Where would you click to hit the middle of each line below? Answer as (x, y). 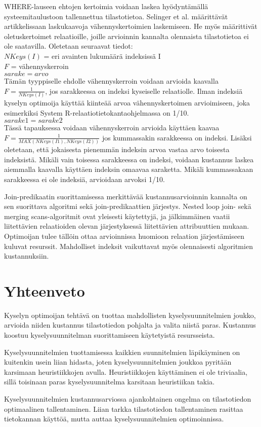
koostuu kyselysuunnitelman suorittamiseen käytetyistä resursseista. (110, 335)
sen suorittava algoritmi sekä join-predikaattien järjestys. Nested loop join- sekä (128, 206)
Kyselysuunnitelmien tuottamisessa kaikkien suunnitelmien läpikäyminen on (122, 352)
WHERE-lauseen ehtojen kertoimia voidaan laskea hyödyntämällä (106, 6)
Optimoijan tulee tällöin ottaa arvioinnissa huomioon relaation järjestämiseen (124, 236)
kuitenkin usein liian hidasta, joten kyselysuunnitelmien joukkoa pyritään (118, 362)
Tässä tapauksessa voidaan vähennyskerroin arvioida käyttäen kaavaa (112, 128)
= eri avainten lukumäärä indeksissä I (102, 56)
